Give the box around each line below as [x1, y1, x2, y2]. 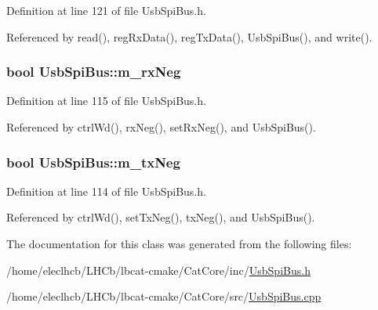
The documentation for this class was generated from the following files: [6, 236, 352, 251]
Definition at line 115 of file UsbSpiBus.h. [6, 92, 206, 109]
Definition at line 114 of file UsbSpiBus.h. [6, 182, 206, 199]
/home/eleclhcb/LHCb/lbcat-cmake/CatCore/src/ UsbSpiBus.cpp [6, 288, 322, 305]
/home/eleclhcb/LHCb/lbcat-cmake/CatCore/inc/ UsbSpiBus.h [6, 261, 311, 278]
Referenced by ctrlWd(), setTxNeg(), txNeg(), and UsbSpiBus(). [6, 209, 315, 225]
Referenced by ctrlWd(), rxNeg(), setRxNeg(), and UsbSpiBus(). [6, 119, 316, 135]
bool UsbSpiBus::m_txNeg [6, 152, 180, 171]
